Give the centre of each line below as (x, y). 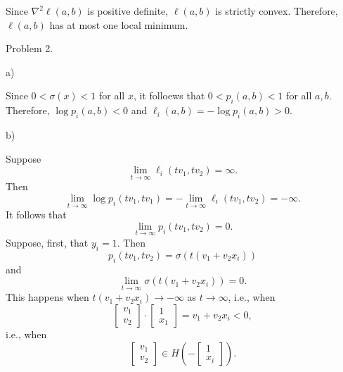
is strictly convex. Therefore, (277, 11)
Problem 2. (30, 48)
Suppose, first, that (47, 242)
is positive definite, (128, 11)
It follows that (36, 215)
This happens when (47, 297)
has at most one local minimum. (119, 24)
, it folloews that (169, 95)
